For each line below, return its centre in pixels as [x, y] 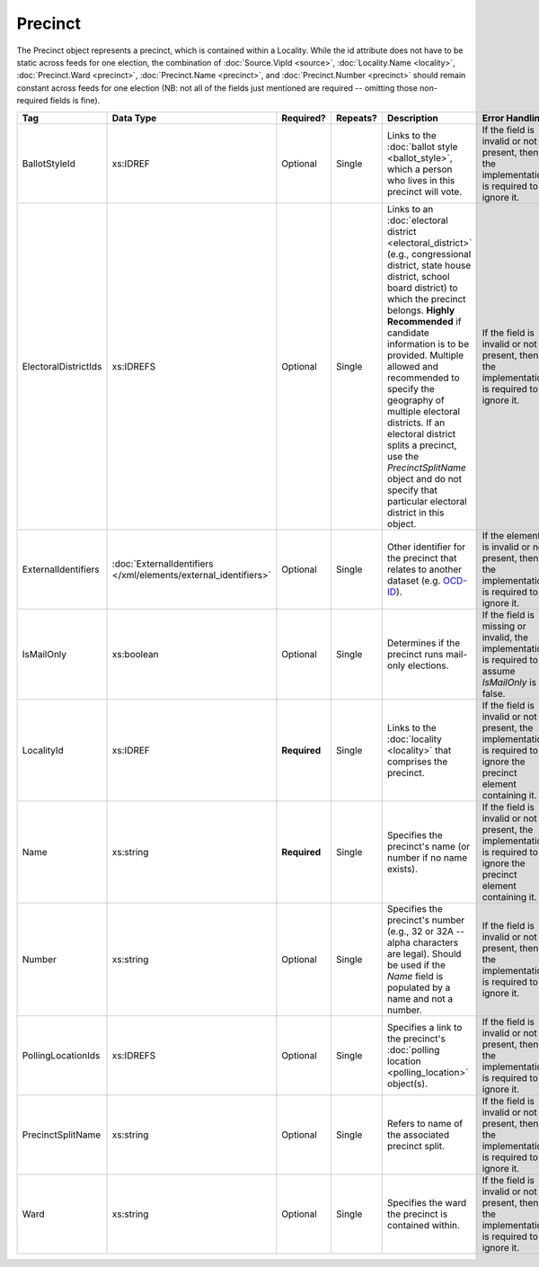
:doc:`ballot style [422, 147]
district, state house [429, 265]
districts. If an [416, 423]
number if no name [427, 857]
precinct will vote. [424, 192]
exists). [402, 869]
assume [499, 671]
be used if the [416, 965]
